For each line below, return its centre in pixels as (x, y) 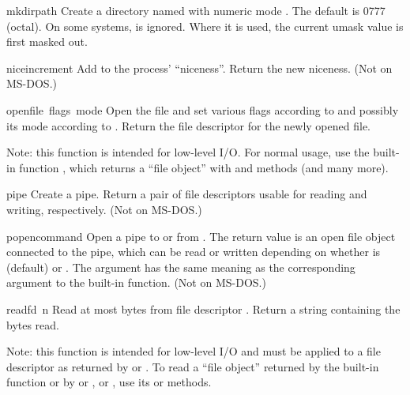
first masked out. (47, 41)
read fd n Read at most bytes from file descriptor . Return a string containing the (203, 308)
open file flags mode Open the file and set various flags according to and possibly (203, 109)
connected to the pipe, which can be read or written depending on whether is (194, 252)
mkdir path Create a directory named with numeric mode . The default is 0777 (196, 10)
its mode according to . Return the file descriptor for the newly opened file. (188, 125)
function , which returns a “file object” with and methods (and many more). (204, 167)
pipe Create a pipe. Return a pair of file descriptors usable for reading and (187, 194)
